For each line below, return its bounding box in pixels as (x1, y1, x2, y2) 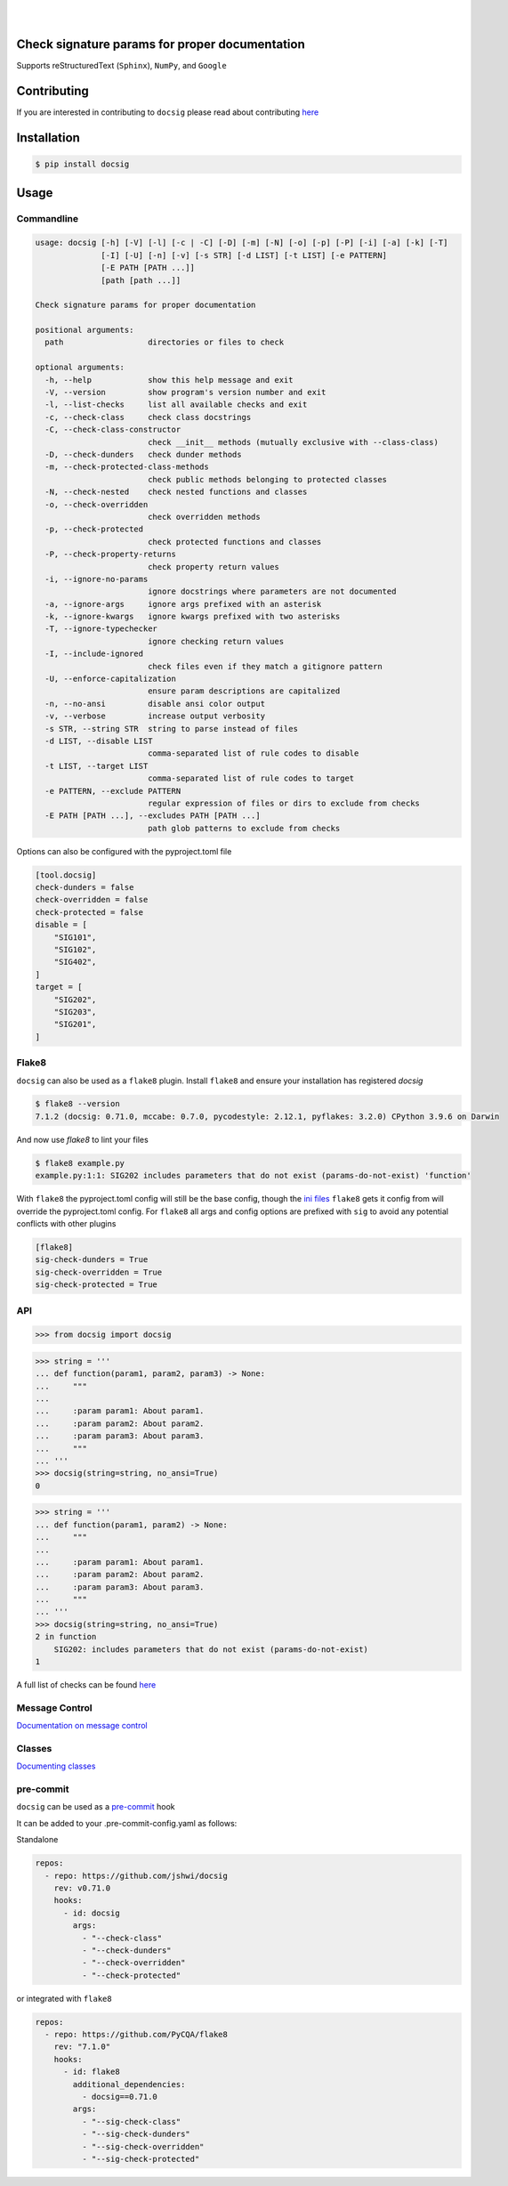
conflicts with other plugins (16, 1218, 117, 1228)
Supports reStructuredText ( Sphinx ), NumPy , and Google (16, 61, 227, 71)
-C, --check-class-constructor (44, 425, 181, 435)
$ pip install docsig (35, 159, 130, 169)
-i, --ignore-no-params (44, 574, 149, 584)
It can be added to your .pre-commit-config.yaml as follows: (16, 1818, 238, 1828)
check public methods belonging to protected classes (147, 474, 387, 484)
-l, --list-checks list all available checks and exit (44, 400, 308, 409)
